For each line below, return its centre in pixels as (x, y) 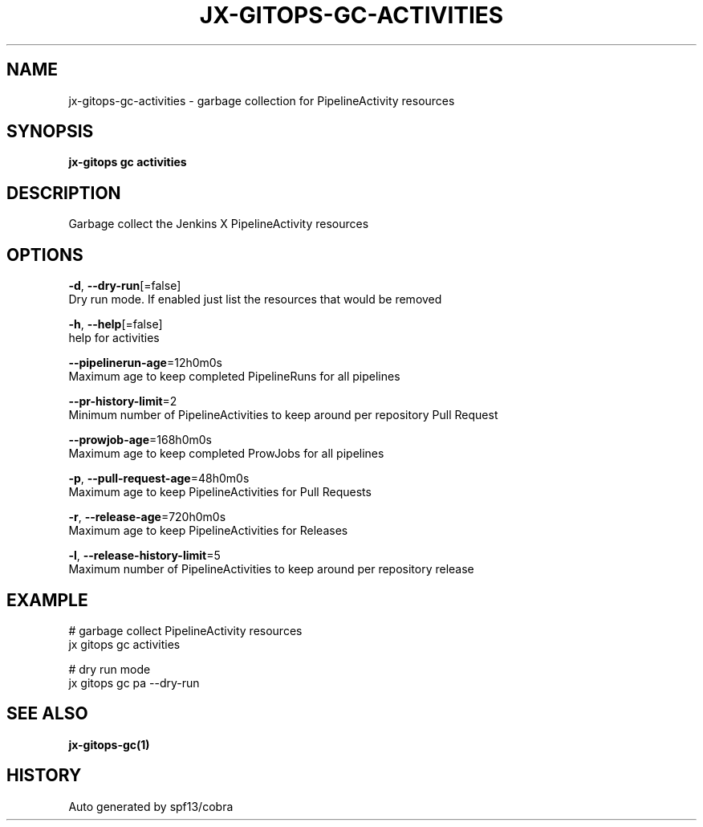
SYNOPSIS (50, 132)
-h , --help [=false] (116, 324)
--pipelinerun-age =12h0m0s (146, 363)
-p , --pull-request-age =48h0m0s (159, 479)
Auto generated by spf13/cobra (151, 806)
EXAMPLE (47, 600)
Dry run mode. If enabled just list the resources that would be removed (255, 299)
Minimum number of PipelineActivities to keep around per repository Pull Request (283, 415)
